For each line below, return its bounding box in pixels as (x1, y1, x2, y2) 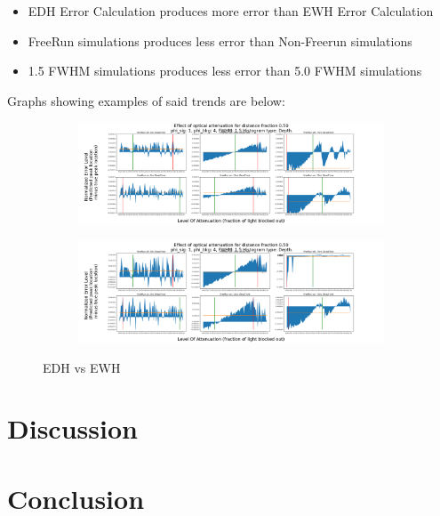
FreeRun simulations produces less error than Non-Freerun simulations (28, 31, 412, 50)
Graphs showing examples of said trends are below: (7, 91, 285, 109)
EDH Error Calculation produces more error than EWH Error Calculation (28, 2, 434, 20)
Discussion (7, 410, 138, 447)
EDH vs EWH (43, 358, 121, 376)
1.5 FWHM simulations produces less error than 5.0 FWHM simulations (28, 61, 422, 80)
